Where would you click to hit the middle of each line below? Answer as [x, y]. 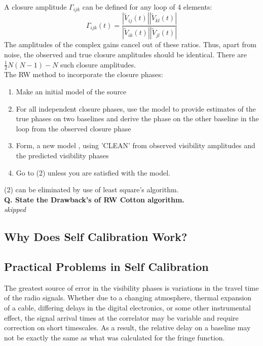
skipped [15, 209]
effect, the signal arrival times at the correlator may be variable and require [121, 317]
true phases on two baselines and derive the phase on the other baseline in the [137, 118]
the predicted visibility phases [62, 155]
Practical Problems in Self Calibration [106, 267]
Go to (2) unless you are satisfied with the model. [93, 172]
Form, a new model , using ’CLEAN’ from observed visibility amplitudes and [136, 145]
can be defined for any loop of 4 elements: [147, 7]
